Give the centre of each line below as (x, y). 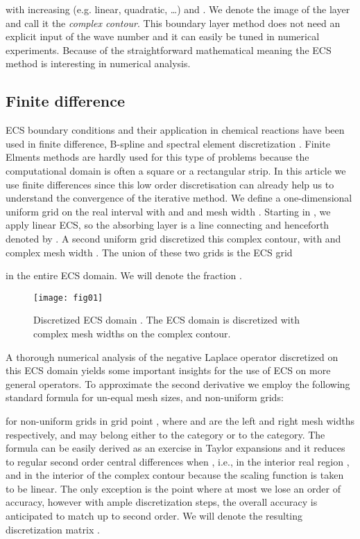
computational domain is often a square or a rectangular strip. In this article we (176, 170)
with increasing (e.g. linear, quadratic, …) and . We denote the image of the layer (178, 9)
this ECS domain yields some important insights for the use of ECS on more (168, 370)
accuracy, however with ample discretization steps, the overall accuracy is (162, 502)
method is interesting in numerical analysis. (98, 63)
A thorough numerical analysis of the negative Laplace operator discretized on (172, 356)
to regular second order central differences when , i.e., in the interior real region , (178, 461)
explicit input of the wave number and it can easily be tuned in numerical (163, 36)
